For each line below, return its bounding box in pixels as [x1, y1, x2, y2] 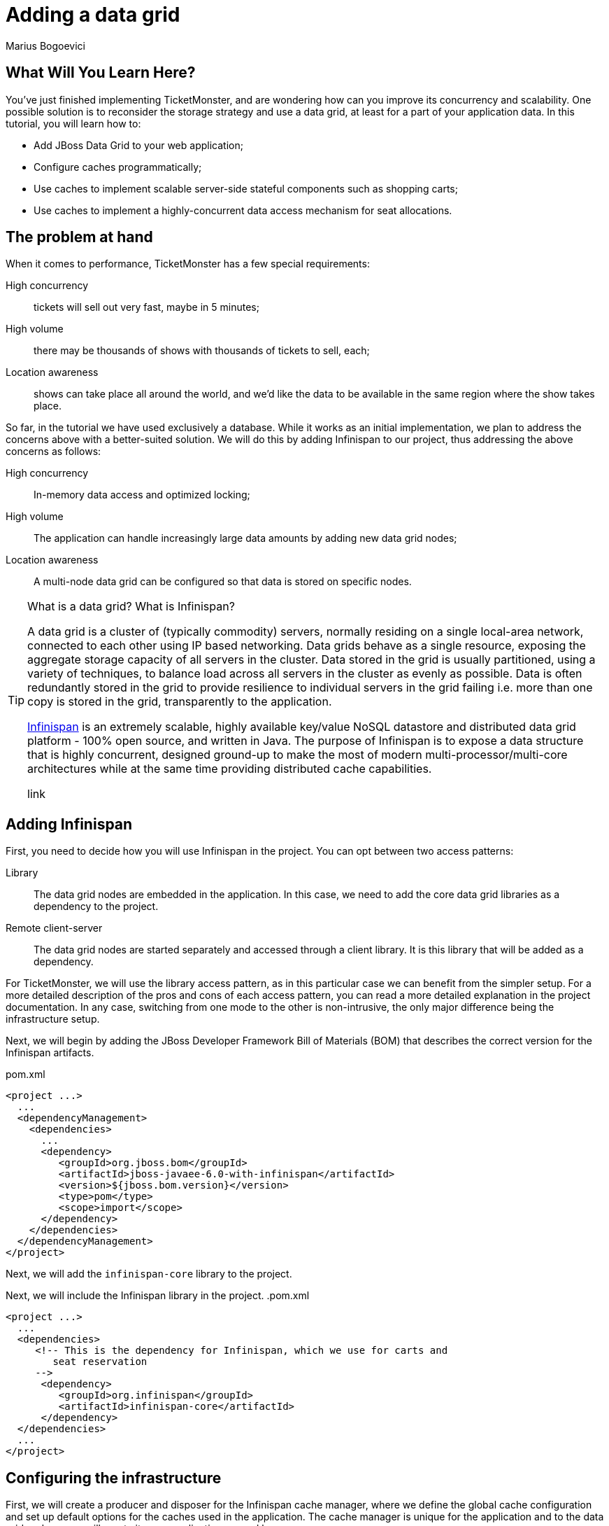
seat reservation [52, 1356, 148, 1368]
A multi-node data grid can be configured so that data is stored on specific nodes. [34, 575, 412, 588]
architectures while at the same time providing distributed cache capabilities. [27, 762, 432, 776]
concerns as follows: [6, 445, 101, 458]
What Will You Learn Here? [6, 64, 196, 82]
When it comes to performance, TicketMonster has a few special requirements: [6, 258, 370, 270]
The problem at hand [6, 228, 153, 246]
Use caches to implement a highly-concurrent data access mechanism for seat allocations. [34, 204, 452, 216]
